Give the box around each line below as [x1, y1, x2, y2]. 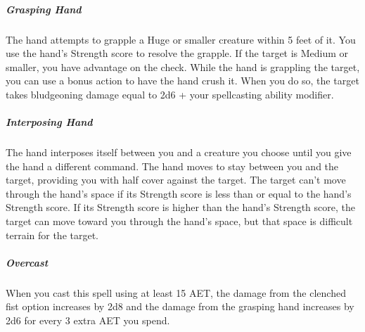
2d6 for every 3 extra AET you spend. [6, 313, 170, 327]
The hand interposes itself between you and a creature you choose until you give [6, 145, 352, 160]
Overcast [6, 255, 49, 269]
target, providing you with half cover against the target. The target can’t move [6, 172, 346, 187]
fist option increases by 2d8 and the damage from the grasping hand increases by [6, 299, 354, 314]
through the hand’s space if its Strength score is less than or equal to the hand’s [6, 186, 352, 200]
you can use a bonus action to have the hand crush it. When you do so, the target [6, 73, 359, 88]
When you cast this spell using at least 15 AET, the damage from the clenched [6, 285, 346, 300]
